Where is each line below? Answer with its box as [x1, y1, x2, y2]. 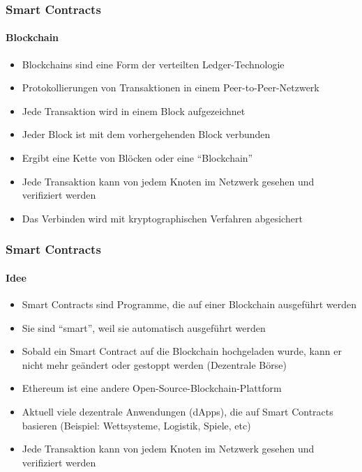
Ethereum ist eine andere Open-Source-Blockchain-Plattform [22, 381, 282, 395]
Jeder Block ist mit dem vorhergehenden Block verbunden [22, 127, 271, 142]
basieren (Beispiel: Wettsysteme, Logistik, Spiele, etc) [22, 418, 251, 432]
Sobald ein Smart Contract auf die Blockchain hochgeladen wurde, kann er [22, 344, 342, 358]
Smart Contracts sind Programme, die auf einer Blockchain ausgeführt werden [22, 297, 357, 312]
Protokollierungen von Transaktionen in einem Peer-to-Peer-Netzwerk [22, 80, 319, 95]
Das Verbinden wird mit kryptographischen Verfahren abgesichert [22, 211, 303, 225]
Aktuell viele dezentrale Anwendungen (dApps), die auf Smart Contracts [22, 404, 333, 418]
